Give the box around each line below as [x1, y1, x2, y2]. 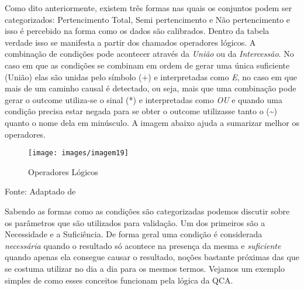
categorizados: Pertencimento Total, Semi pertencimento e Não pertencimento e [5, 13, 291, 25]
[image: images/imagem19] [28, 149, 129, 158]
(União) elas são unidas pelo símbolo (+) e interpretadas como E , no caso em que [5, 70, 297, 83]
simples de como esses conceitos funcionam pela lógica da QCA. [5, 274, 233, 286]
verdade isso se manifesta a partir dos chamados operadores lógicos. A [5, 36, 256, 48]
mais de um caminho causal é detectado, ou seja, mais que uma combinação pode [5, 82, 296, 94]
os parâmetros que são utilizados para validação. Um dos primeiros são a [5, 216, 265, 228]
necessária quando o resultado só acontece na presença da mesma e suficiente [5, 239, 281, 251]
